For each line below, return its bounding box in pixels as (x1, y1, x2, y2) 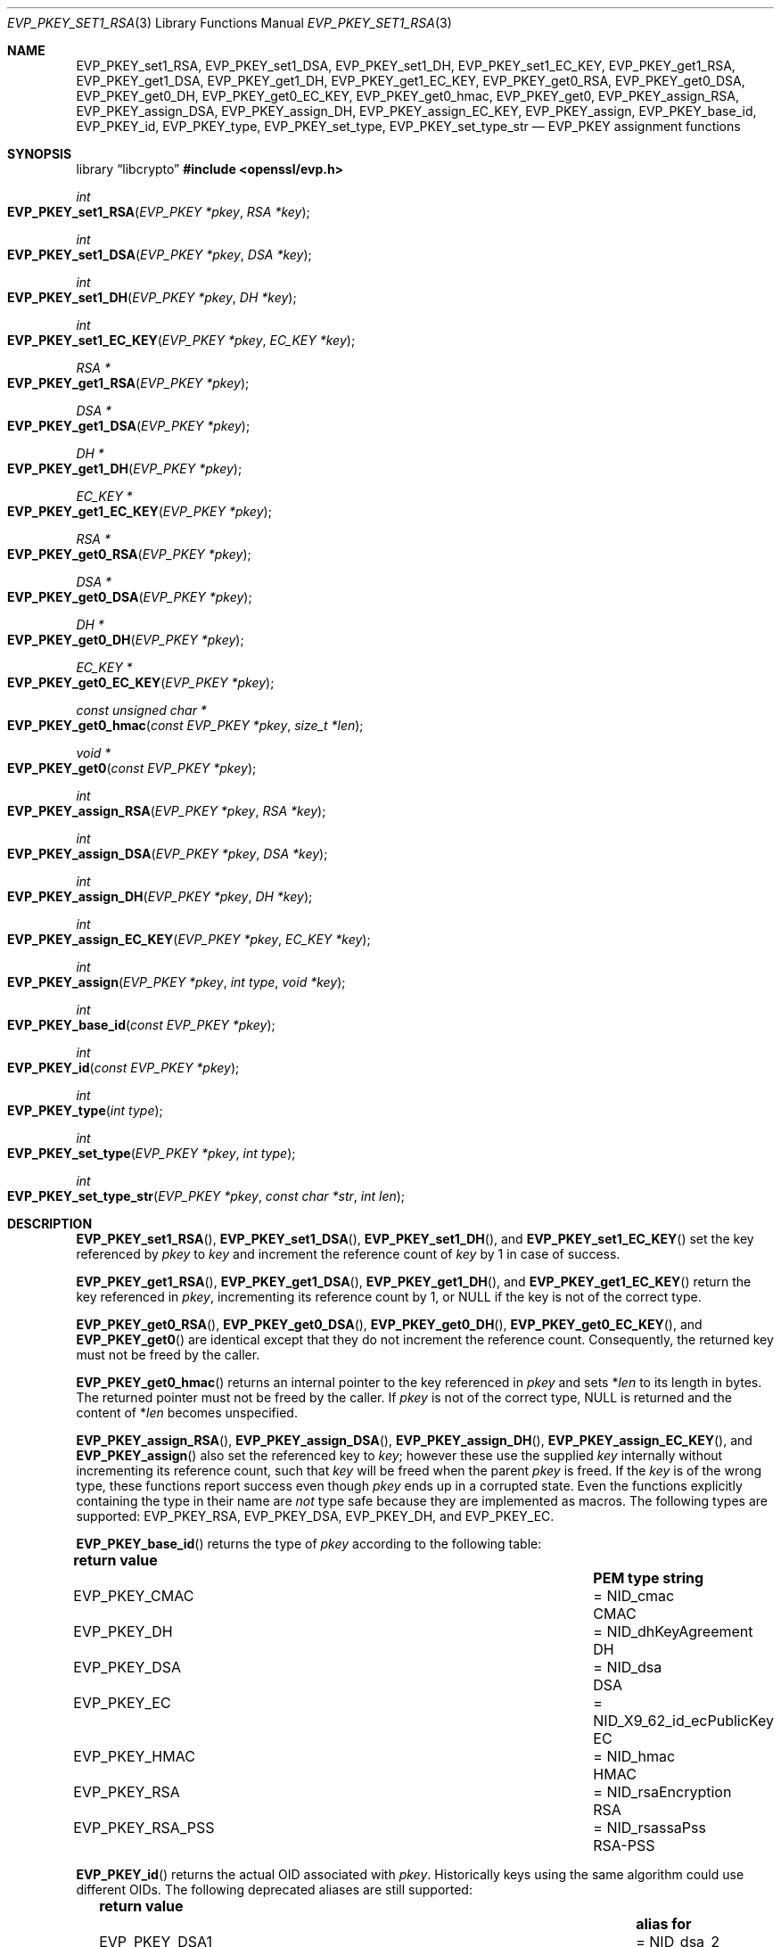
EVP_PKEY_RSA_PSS (73, 1819, 215, 1836)
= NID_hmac (593, 1747, 676, 1765)
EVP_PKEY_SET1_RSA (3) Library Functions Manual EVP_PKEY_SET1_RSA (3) (7, 15, 452, 30)
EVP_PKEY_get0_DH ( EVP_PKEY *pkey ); (7, 632, 244, 647)
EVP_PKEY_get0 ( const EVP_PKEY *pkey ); (7, 760, 257, 776)
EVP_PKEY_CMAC (73, 1587, 194, 1605)
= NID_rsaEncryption (593, 1783, 732, 1801)
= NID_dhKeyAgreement (593, 1622, 753, 1640)
